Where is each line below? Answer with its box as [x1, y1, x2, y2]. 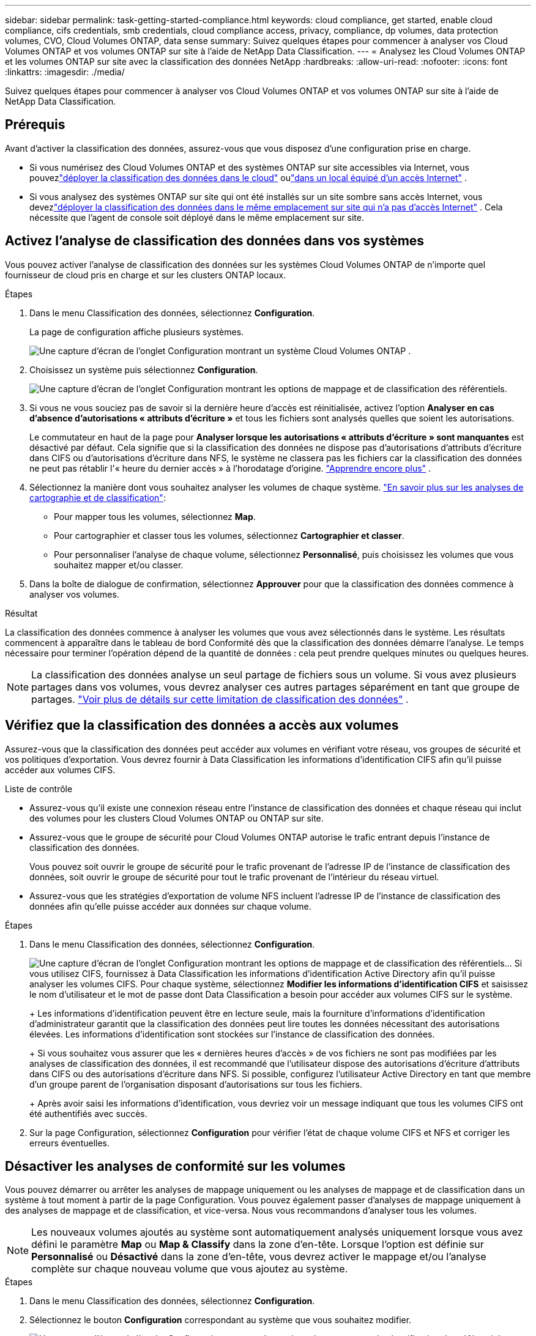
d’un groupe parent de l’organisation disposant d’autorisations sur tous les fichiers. [29, 1078, 362, 1089]
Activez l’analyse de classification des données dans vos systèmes [5, 233, 425, 249]
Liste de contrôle [5, 783, 73, 794]
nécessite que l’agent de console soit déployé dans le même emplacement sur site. [29, 212, 364, 223]
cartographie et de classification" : [29, 492, 166, 503]
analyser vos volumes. [29, 588, 119, 599]
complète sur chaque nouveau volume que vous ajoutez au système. [31, 1263, 348, 1275]
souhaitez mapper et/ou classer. [54, 559, 184, 570]
